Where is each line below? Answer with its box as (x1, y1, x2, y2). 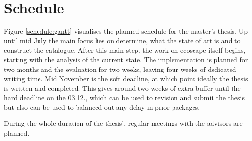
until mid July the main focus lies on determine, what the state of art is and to (4, 35, 241, 45)
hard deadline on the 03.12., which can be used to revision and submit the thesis (4, 92, 245, 103)
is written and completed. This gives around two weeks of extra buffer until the (4, 83, 241, 93)
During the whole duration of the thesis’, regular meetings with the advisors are (4, 118, 243, 128)
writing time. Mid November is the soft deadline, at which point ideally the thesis (4, 73, 248, 84)
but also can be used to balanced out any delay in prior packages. (4, 102, 200, 112)
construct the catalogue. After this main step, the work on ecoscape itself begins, (4, 45, 246, 55)
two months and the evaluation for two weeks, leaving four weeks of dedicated (4, 64, 236, 74)
